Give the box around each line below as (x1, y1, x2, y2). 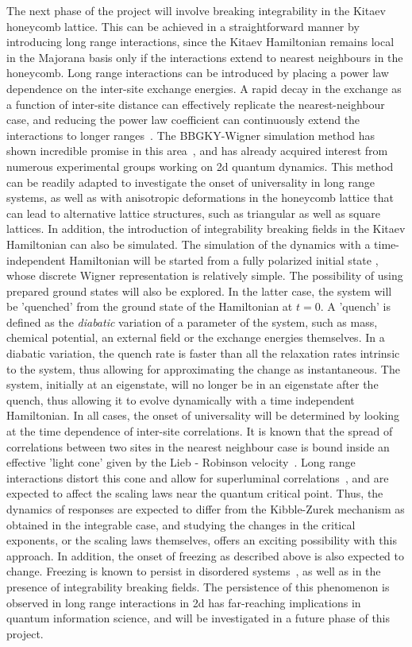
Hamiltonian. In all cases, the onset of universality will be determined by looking (6, 407, 400, 424)
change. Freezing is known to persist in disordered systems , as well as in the (6, 563, 381, 579)
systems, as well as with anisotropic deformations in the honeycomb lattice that (6, 189, 394, 206)
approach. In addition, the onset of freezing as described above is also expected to (6, 547, 404, 564)
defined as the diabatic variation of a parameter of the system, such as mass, (6, 313, 378, 330)
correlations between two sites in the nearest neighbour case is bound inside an (6, 438, 390, 455)
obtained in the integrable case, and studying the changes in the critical (6, 516, 356, 533)
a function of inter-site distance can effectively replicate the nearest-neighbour (6, 95, 385, 112)
